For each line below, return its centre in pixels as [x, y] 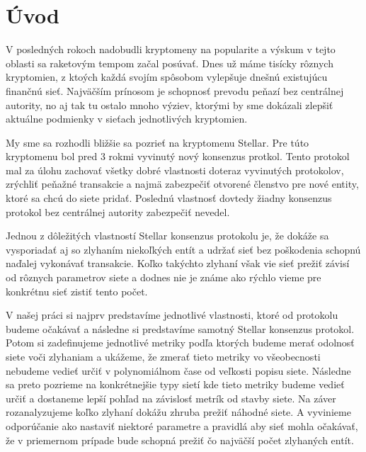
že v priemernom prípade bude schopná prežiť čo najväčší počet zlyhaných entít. [180, 440]
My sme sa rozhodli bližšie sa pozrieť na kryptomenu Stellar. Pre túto [158, 142]
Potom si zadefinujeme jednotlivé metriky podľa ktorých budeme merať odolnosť [180, 343]
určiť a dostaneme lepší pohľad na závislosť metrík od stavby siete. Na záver [171, 398]
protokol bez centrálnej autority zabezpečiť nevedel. [118, 211]
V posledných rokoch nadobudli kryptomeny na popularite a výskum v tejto [171, 49]
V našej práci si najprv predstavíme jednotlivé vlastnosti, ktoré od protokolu [172, 315]
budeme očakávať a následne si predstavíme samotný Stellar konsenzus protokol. [180, 328]
